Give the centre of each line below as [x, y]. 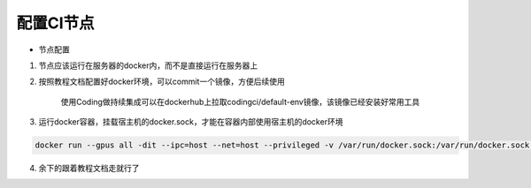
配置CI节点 [55, 23]
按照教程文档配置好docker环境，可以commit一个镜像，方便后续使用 [162, 82]
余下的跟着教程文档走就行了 [89, 169]
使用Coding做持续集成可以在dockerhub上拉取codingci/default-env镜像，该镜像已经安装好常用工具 [240, 102]
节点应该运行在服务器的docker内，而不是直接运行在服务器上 [148, 65]
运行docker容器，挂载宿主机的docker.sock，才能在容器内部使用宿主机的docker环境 [191, 122]
